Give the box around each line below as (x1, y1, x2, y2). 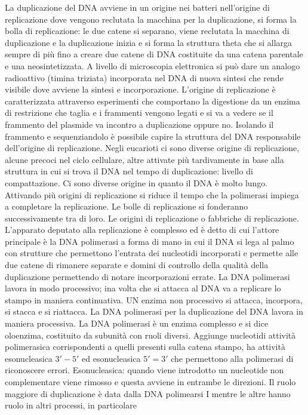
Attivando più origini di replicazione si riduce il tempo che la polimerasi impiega (5, 188, 299, 201)
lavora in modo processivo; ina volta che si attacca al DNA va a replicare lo (5, 282, 281, 294)
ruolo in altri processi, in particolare (5, 399, 137, 411)
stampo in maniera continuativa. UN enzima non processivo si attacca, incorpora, (5, 293, 303, 306)
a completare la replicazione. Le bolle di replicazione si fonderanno (5, 200, 248, 213)
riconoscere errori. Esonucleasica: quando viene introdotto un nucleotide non (5, 364, 284, 376)
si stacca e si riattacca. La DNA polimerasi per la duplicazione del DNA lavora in (5, 305, 303, 318)
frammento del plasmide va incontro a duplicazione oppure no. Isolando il (5, 118, 274, 130)
